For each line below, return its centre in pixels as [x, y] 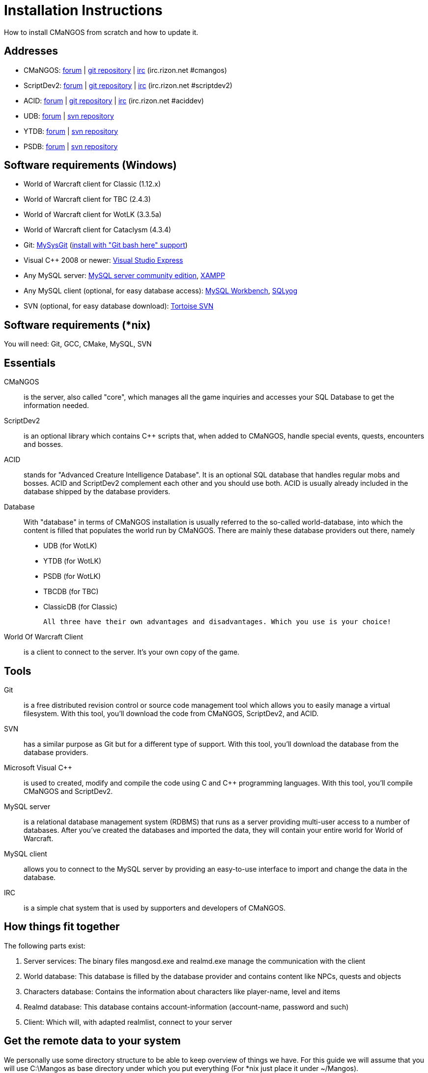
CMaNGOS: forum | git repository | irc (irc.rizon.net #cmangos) [125, 70]
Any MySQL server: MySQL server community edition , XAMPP [124, 276]
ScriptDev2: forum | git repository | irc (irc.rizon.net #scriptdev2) [128, 85]
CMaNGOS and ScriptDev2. [68, 791]
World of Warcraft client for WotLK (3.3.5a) [93, 215]
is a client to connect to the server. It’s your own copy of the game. [132, 652]
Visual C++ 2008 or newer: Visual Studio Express [103, 260]
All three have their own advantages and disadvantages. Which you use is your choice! [217, 622]
